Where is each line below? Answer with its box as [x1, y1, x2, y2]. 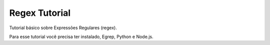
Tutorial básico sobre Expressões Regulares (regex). [9, 25, 117, 31]
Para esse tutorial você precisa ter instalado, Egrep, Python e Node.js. [9, 34, 153, 40]
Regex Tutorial [9, 7, 71, 18]
